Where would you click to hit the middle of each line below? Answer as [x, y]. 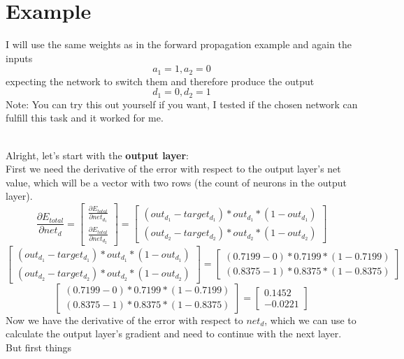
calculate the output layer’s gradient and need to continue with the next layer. [174, 334]
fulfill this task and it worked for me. [85, 118]
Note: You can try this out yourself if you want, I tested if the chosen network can [182, 104]
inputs [19, 58]
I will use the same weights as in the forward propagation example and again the [179, 44]
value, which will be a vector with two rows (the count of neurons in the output [176, 182]
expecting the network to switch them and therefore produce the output [160, 81]
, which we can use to [310, 320]
